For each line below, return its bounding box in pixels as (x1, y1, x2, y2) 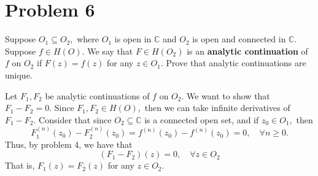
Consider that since (39, 113, 112, 126)
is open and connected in (192, 33, 286, 45)
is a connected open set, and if (144, 113, 259, 126)
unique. (5, 68, 33, 81)
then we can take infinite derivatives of (144, 101, 290, 114)
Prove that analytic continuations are (166, 56, 306, 69)
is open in (114, 33, 152, 45)
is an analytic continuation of (187, 44, 308, 57)
